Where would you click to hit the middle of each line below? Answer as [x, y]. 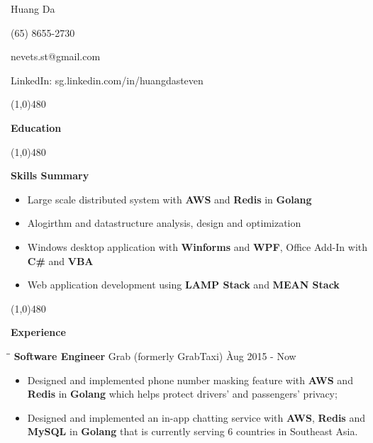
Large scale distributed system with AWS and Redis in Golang [169, 199]
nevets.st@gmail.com [56, 56]
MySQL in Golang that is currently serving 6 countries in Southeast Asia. [193, 431]
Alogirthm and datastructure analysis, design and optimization [164, 223]
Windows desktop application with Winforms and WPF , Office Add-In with [197, 246]
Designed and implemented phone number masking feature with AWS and [190, 380]
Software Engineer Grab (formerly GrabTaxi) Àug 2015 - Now [155, 355]
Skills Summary [50, 175]
